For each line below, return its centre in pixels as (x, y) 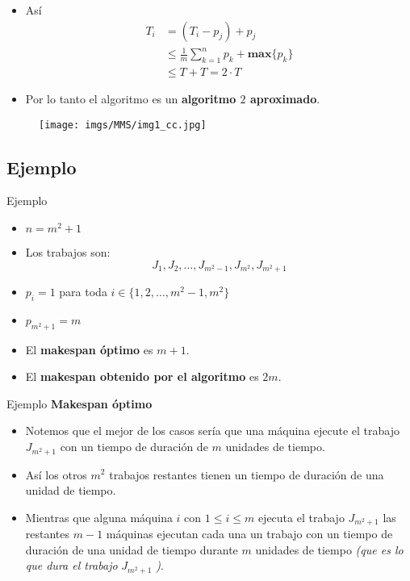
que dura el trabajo (71, 565)
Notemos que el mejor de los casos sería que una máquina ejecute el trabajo (213, 431)
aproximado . (285, 98)
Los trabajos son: (68, 252)
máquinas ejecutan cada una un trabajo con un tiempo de (249, 534)
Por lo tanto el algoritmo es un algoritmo (131, 98)
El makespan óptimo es (89, 349)
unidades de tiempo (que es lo (329, 549)
